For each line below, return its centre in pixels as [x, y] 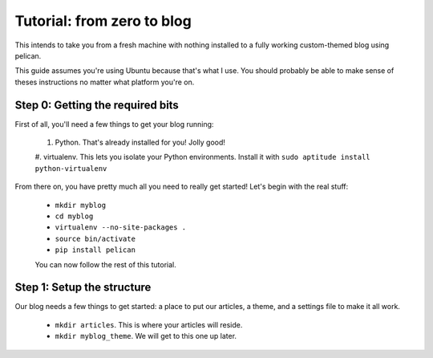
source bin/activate [95, 238]
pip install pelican [95, 250]
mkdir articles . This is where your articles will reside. [149, 324]
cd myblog [74, 216]
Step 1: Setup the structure [83, 288]
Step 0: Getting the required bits [97, 105]
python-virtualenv [71, 168]
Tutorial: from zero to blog [103, 21]
